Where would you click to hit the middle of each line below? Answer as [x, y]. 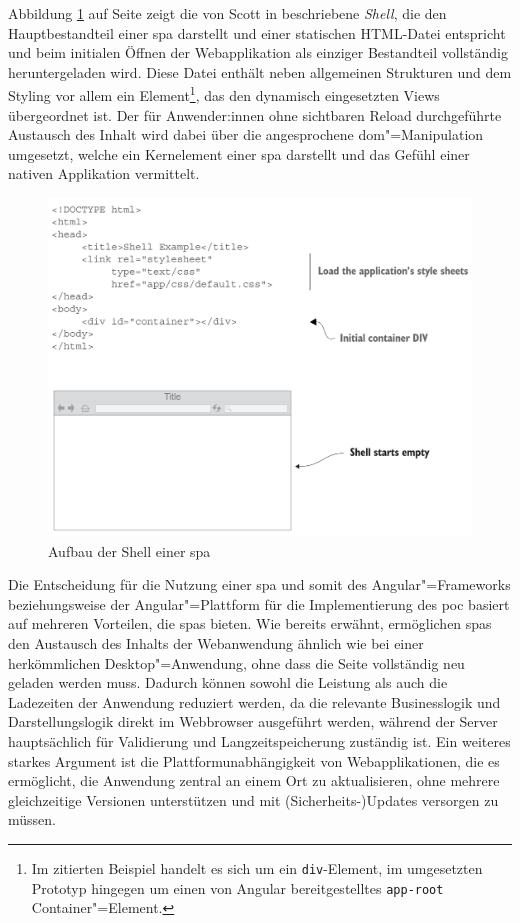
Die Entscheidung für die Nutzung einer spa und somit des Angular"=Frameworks [259, 584]
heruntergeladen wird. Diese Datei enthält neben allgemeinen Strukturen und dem [260, 71]
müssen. [32, 819]
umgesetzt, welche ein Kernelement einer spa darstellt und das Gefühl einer [239, 153]
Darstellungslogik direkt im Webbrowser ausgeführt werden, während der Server [253, 721]
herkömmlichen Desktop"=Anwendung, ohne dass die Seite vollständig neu [236, 662]
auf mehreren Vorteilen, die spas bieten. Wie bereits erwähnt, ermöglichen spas [250, 623]
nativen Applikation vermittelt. [104, 173]
